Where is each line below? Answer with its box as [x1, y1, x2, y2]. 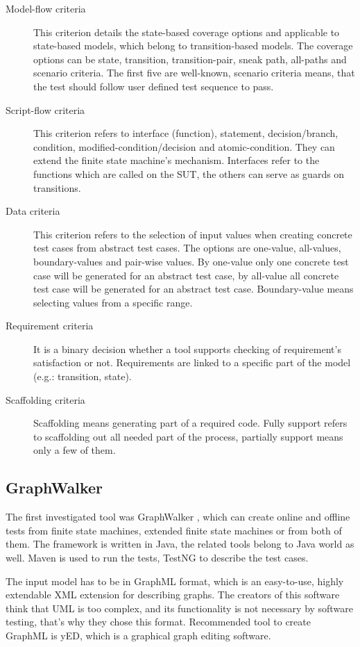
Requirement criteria [6, 318, 94, 333]
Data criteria [6, 204, 60, 218]
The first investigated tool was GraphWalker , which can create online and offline [6, 509, 350, 524]
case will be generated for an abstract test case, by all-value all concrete [33, 268, 339, 282]
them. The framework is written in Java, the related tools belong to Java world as [6, 537, 354, 551]
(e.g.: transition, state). [33, 369, 132, 384]
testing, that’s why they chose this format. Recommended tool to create [6, 614, 311, 629]
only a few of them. [33, 443, 116, 457]
